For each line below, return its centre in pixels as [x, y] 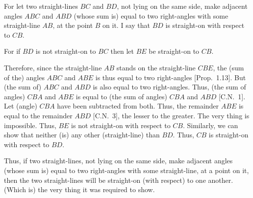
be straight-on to [174, 51]
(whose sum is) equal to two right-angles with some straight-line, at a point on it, [126, 170]
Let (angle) [21, 106]
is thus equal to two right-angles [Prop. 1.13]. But [171, 77]
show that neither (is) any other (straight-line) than [82, 135]
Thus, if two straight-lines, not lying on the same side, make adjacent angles [118, 161]
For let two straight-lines [41, 6]
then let [122, 51]
